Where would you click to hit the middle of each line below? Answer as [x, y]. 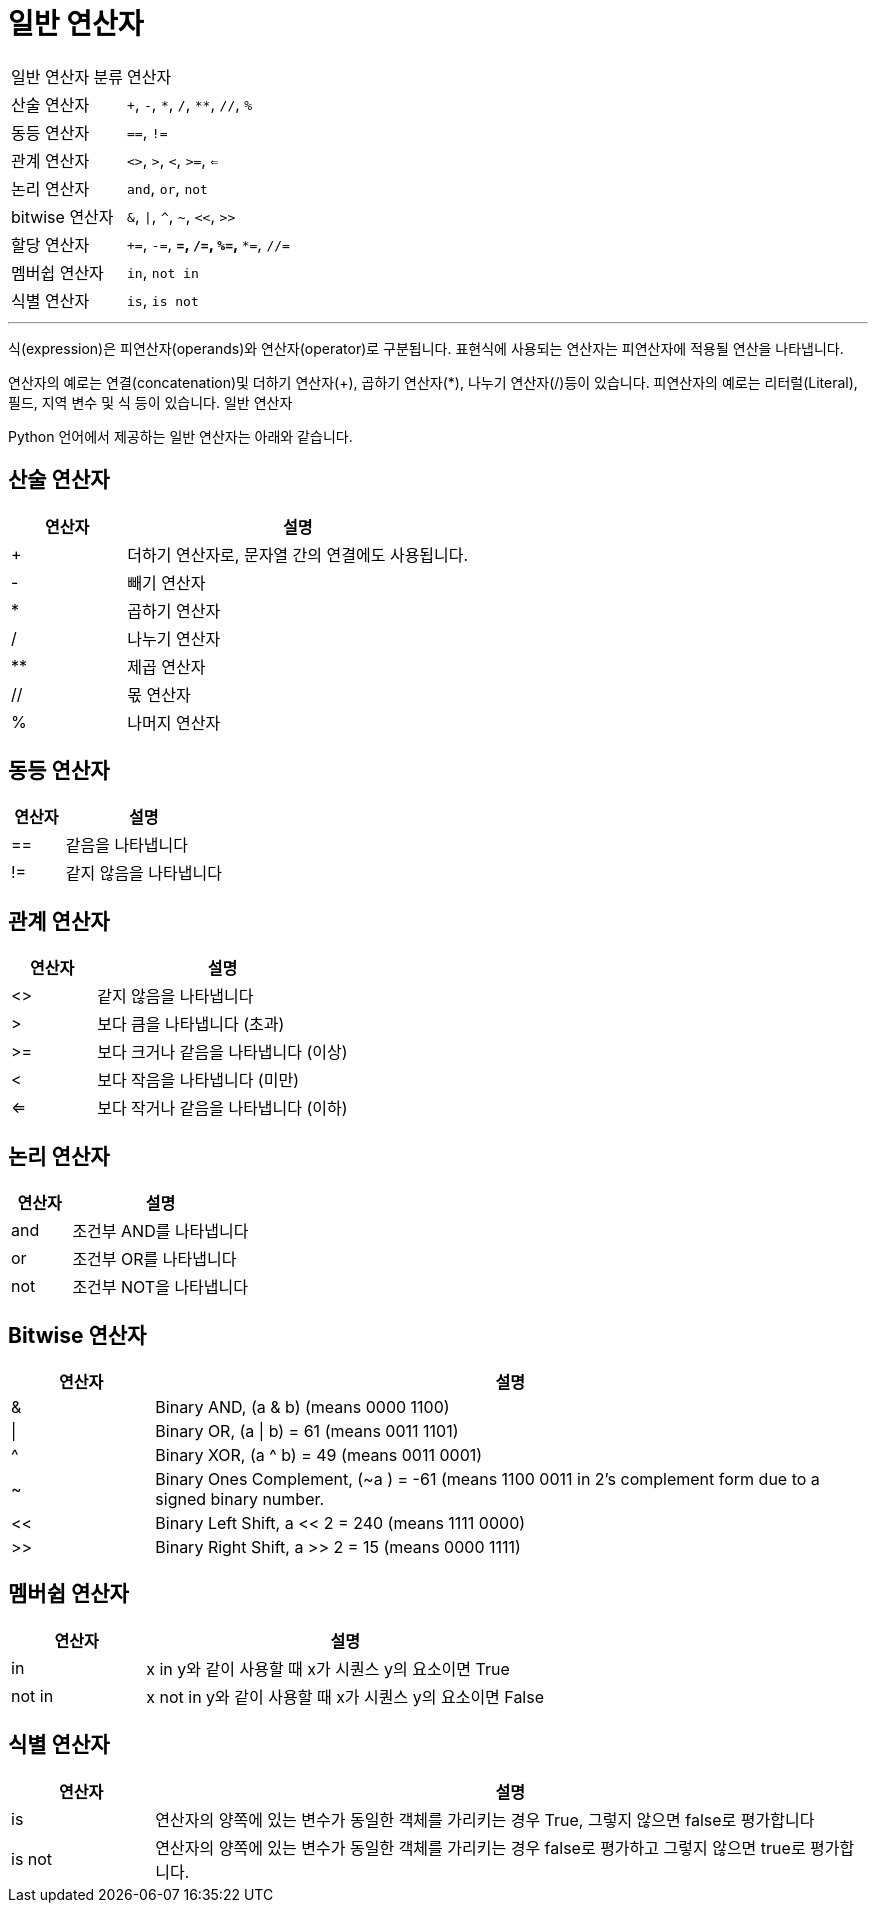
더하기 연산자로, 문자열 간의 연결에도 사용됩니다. [298, 554]
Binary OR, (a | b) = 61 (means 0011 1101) [307, 1430]
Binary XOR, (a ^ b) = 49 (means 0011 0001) [319, 1454]
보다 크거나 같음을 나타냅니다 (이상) [222, 1052]
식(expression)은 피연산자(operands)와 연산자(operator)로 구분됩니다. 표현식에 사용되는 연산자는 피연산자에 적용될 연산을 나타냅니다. [426, 348]
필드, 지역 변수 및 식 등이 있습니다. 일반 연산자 [150, 402]
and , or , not [167, 187]
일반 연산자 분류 [67, 76]
